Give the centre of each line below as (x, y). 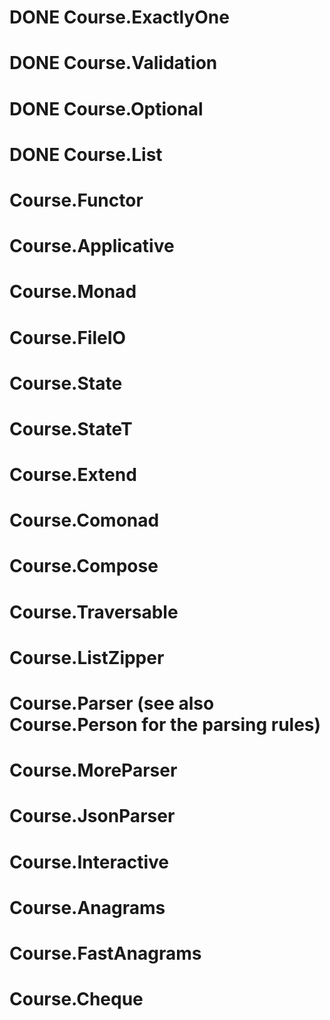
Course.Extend (73, 475)
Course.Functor (76, 200)
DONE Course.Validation (113, 63)
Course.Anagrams (87, 907)
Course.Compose (84, 566)
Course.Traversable (94, 612)
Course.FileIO (68, 337)
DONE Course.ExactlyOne (119, 17)
